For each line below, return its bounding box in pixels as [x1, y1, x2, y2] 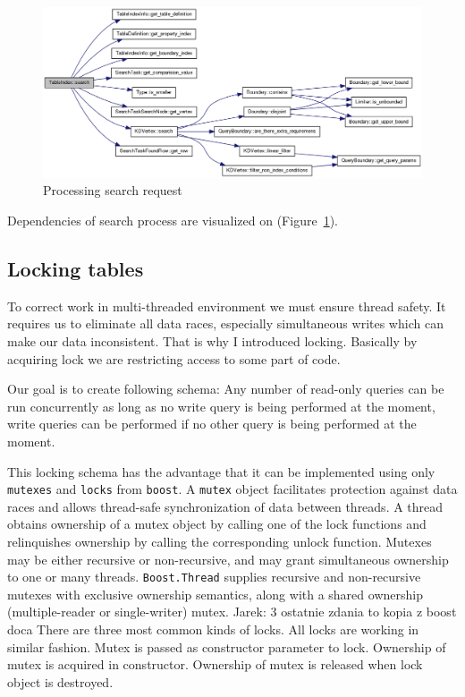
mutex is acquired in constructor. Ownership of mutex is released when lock [7, 655, 423, 674]
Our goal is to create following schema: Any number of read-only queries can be [7, 379, 444, 398]
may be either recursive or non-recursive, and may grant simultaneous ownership [7, 549, 449, 568]
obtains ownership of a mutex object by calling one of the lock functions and [7, 514, 427, 533]
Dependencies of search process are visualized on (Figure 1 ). [7, 211, 338, 230]
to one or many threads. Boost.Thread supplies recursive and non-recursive [7, 567, 421, 586]
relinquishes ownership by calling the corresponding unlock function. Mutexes [7, 532, 432, 551]
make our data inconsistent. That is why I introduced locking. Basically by [7, 332, 418, 351]
